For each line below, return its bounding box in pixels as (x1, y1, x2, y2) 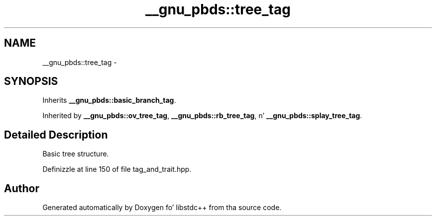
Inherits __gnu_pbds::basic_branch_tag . (42, 96, 176, 105)
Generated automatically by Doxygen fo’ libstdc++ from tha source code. (42, 203, 282, 212)
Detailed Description (4, 128, 108, 141)
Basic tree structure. (42, 149, 109, 158)
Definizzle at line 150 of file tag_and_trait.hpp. (42, 165, 192, 174)
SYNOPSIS (4, 75, 58, 88)
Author (4, 182, 39, 195)
